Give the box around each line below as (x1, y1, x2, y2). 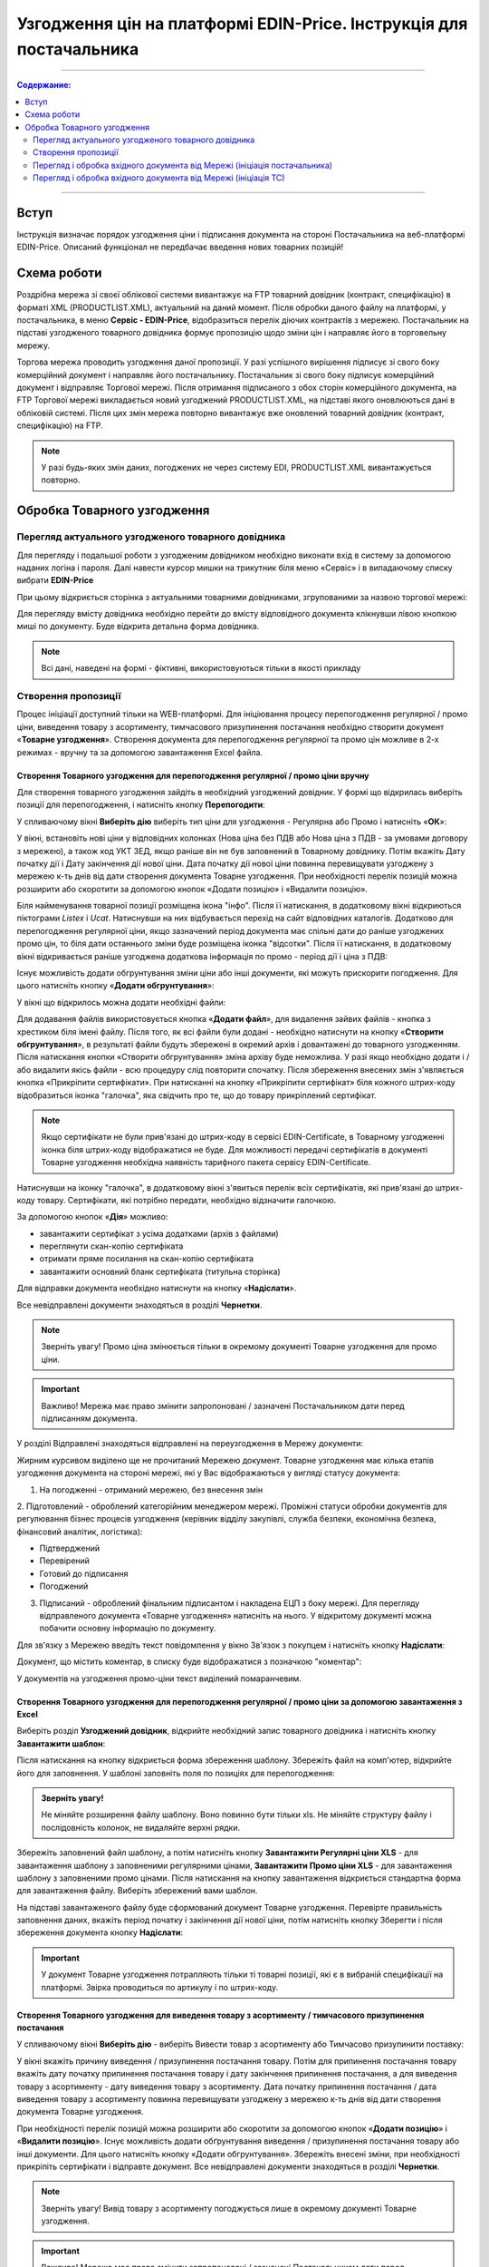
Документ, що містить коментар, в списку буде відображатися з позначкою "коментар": (16, 1656, 362, 1668)
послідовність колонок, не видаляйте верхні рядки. (41, 1822, 240, 1833)
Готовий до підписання (39, 1568, 129, 1579)
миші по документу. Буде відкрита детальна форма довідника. (16, 621, 260, 632)
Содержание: (16, 80, 72, 91)
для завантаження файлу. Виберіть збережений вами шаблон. (16, 1885, 258, 1896)
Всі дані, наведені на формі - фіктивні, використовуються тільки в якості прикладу (41, 663, 361, 674)
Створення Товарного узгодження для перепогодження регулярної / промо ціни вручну (16, 770, 370, 781)
